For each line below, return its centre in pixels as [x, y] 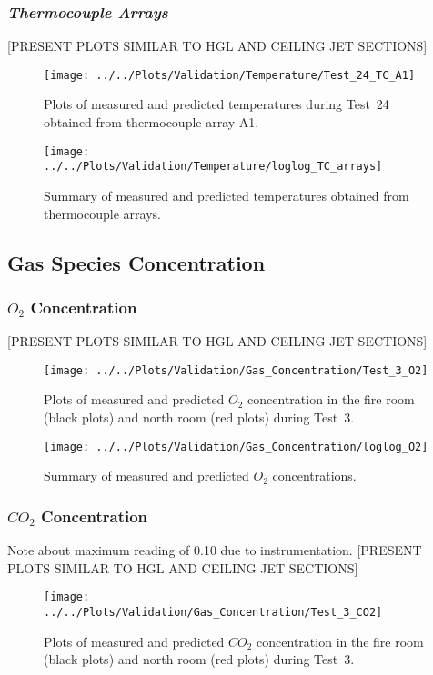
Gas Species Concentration [136, 262]
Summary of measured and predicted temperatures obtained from [227, 195]
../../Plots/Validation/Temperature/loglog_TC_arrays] [213, 167]
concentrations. [314, 476]
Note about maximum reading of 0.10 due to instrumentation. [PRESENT [215, 550]
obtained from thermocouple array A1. [151, 122]
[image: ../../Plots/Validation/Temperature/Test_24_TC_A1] [230, 75]
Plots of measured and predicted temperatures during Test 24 [216, 104]
